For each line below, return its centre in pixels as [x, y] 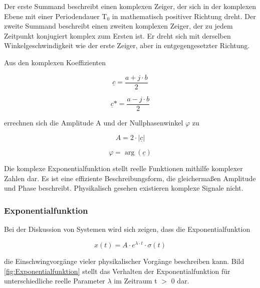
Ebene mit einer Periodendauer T [56, 16]
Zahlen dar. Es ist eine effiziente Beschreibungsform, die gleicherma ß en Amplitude [130, 178]
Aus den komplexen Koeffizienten [55, 62]
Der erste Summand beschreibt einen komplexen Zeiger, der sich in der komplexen [130, 6]
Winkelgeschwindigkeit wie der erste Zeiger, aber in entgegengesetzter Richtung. [127, 45]
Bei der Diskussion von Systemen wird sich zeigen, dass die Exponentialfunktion [127, 229]
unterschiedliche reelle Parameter [55, 281]
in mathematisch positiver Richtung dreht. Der [184, 16]
